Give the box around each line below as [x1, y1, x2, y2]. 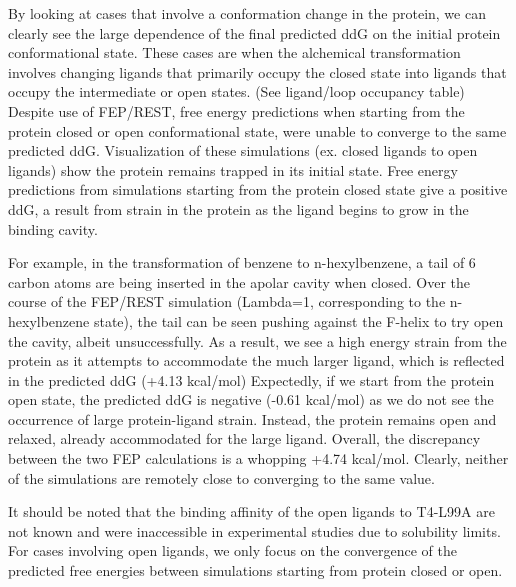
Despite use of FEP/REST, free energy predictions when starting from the [8, 100, 465, 121]
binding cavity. [8, 218, 98, 239]
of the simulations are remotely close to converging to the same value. [8, 467, 435, 488]
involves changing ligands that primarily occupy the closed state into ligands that [8, 61, 507, 82]
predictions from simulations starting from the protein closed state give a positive [8, 179, 508, 200]
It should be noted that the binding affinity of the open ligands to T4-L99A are [8, 501, 495, 522]
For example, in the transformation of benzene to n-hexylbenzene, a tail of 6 [8, 252, 476, 273]
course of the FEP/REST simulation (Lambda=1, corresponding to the [8, 291, 446, 312]
